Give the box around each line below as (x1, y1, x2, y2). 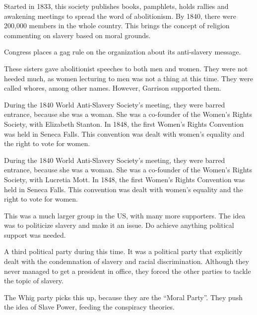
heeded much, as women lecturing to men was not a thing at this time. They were (4, 73, 253, 83)
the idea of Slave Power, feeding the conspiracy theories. (4, 302, 175, 312)
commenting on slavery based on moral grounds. (4, 30, 151, 40)
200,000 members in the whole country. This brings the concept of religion (4, 20, 230, 31)
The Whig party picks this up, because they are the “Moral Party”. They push (4, 292, 243, 302)
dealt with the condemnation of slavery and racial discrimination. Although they (4, 256, 249, 266)
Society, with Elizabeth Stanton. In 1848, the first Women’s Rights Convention (4, 118, 244, 129)
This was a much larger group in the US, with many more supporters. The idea (4, 210, 246, 220)
